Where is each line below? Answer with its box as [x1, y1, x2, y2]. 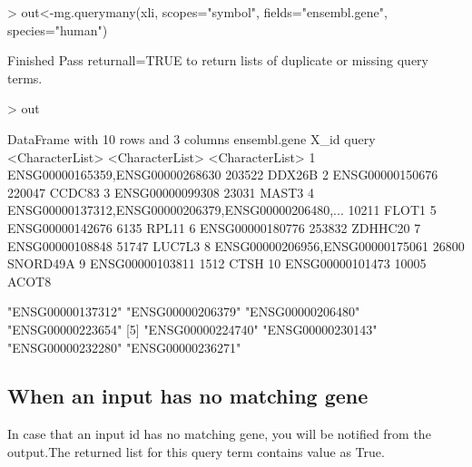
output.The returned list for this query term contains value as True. [7, 442, 385, 461]
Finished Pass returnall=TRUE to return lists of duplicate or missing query [7, 51, 428, 70]
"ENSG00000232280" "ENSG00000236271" [7, 337, 241, 356]
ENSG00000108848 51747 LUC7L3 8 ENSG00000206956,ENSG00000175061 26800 [7, 236, 465, 255]
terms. [7, 68, 43, 87]
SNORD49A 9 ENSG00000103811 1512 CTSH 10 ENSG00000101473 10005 [7, 254, 427, 273]
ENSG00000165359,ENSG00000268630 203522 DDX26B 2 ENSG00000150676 [7, 165, 438, 184]
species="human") [7, 20, 108, 39]
